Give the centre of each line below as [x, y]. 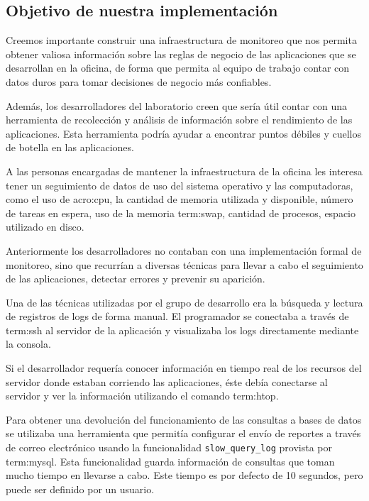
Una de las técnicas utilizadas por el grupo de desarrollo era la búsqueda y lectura [184, 302]
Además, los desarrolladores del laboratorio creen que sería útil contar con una [176, 105]
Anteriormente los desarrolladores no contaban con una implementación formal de [184, 250]
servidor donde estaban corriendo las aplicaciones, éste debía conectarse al [167, 381]
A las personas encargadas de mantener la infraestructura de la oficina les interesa [184, 171]
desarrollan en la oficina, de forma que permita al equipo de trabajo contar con [178, 68]
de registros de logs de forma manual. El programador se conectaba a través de [177, 316]
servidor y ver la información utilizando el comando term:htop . [142, 396]
